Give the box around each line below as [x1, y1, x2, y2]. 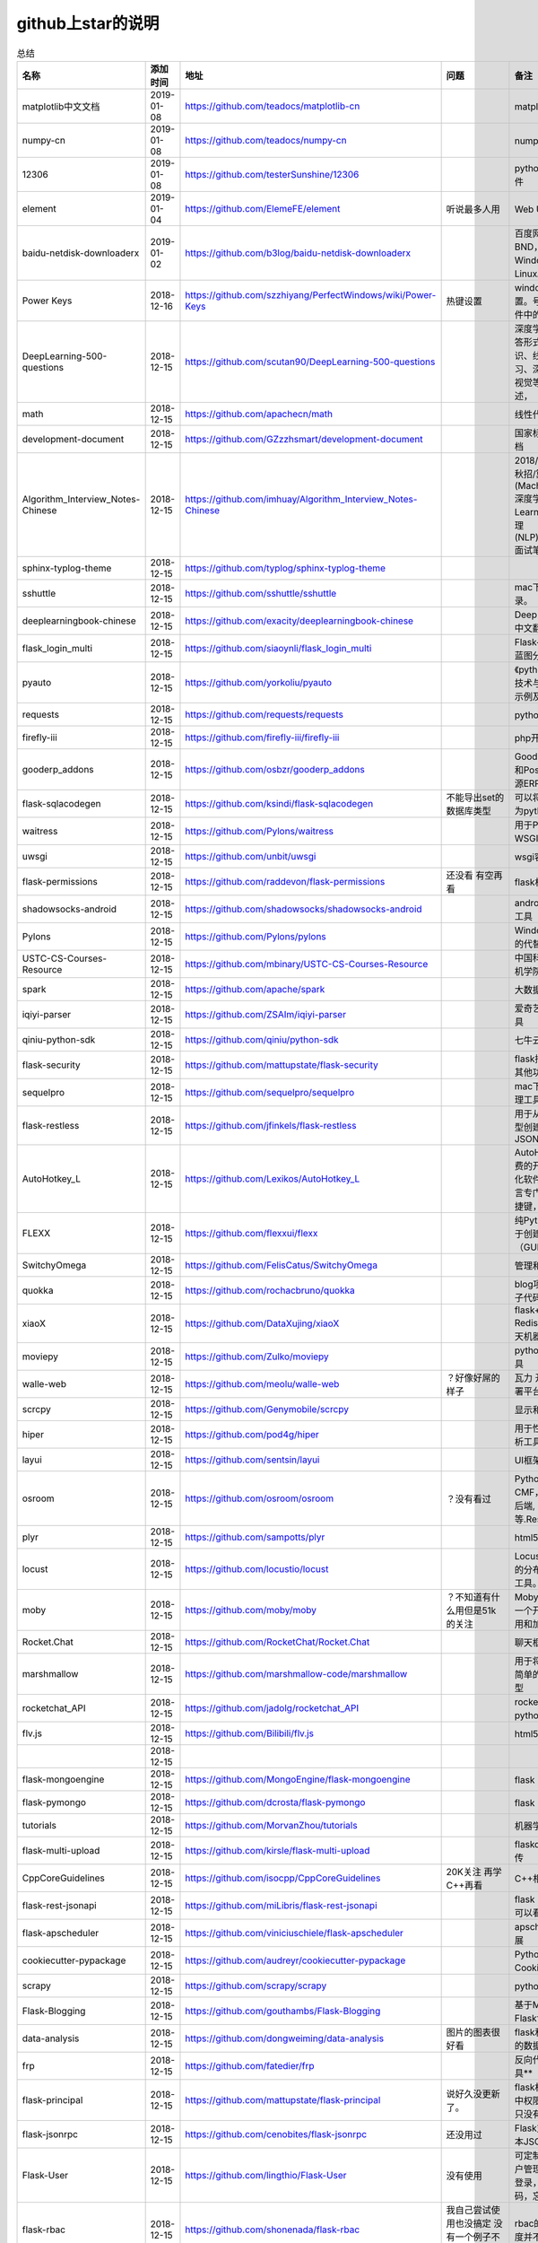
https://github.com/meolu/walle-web [185, 1377, 340, 1390]
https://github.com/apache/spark [185, 982, 325, 995]
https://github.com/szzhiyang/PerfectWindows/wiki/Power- [185, 288, 437, 301]
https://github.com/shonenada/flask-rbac [185, 2223, 360, 2236]
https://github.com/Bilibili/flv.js [185, 1727, 314, 1740]
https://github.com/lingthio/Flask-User [185, 2169, 347, 2181]
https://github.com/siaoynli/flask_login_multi [185, 641, 372, 654]
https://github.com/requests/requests [185, 708, 344, 720]
